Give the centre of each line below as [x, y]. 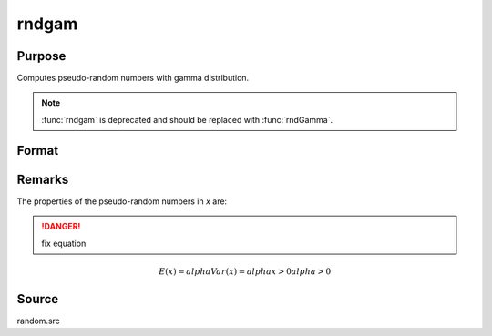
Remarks [43, 179]
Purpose [41, 56]
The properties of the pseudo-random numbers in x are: [122, 201]
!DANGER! [61, 227]
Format [38, 150]
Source [38, 299]
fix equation [64, 243]
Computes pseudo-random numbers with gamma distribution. [133, 78]
